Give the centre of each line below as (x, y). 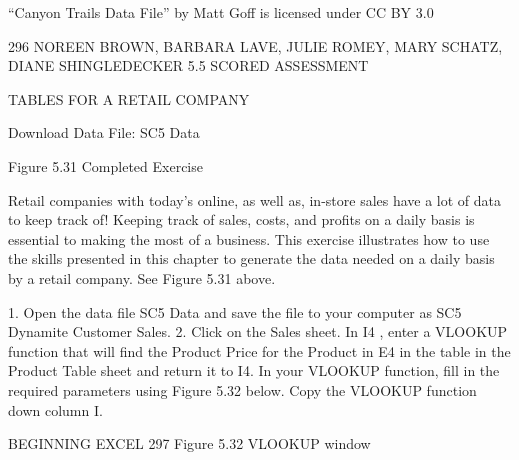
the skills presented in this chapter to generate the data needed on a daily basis (251, 258)
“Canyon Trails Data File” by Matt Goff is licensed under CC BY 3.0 (221, 12)
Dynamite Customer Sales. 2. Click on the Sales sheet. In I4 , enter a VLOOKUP (258, 331)
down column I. (55, 409)
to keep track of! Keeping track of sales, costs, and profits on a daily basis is (241, 219)
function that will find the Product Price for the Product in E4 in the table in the (259, 350)
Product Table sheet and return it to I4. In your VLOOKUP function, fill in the (254, 370)
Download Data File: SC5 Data (104, 132)
